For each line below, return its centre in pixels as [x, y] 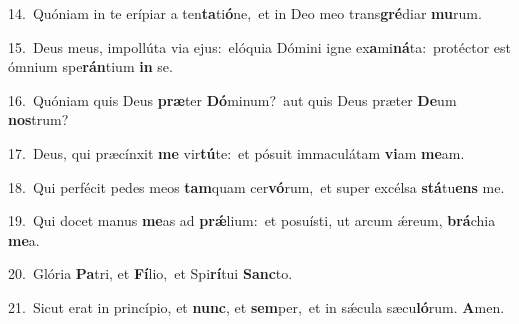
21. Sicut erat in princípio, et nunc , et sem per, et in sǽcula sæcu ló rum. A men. [256, 306]
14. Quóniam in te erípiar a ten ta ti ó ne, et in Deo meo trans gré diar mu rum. [245, 13]
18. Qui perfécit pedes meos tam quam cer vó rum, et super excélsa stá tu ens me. [256, 186]
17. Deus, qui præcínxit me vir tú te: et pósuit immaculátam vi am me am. [236, 152]
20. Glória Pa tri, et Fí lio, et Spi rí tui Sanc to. [150, 273]
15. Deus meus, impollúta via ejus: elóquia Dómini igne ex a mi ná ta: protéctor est [259, 46]
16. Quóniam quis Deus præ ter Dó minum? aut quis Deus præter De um [232, 99]
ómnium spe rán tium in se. [90, 66]
